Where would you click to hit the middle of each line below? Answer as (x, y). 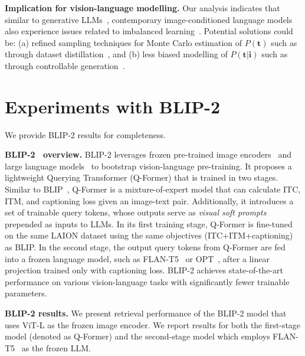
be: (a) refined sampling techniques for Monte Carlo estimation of (124, 42)
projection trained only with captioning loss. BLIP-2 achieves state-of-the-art (144, 270)
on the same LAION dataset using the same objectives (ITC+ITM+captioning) (149, 235)
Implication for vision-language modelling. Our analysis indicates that (142, 8)
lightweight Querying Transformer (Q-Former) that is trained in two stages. (142, 177)
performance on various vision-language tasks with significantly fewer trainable (147, 281)
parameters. (26, 293)
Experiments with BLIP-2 (113, 106)
